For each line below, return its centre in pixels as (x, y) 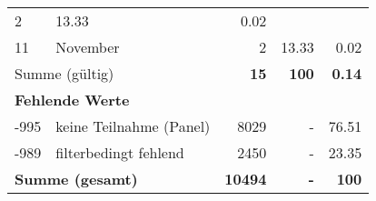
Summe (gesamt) (76, 179)
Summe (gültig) (64, 73)
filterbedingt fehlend (120, 152)
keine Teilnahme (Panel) (133, 126)
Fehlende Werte (72, 100)
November (88, 47)
